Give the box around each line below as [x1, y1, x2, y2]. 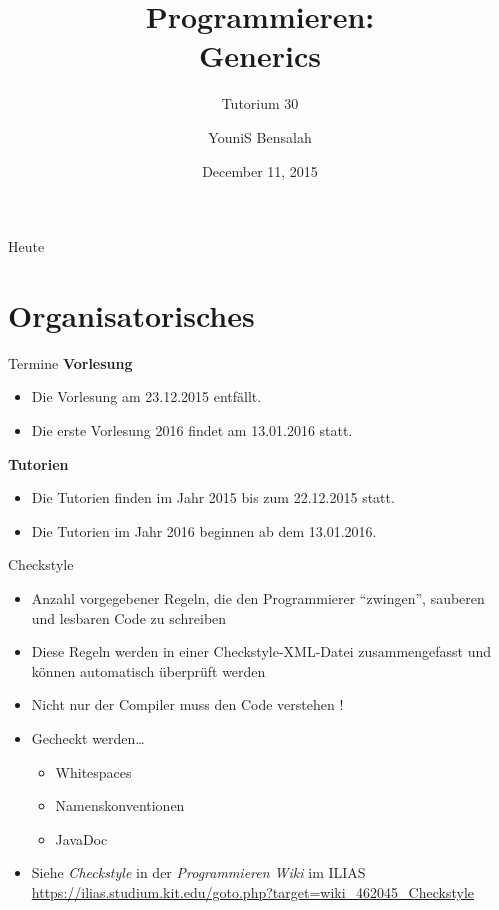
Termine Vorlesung [8, 352, 133, 373]
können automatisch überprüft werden [31, 660, 266, 681]
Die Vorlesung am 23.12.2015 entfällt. [31, 386, 262, 407]
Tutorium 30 [221, 93, 299, 114]
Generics [199, 35, 321, 76]
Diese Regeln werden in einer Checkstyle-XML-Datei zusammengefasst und [31, 641, 492, 662]
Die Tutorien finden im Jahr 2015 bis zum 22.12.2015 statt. [31, 487, 395, 508]
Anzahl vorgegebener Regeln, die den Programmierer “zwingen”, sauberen [31, 587, 485, 608]
